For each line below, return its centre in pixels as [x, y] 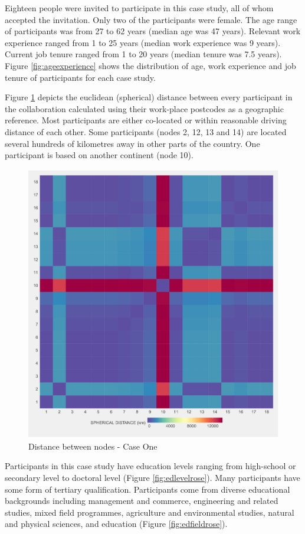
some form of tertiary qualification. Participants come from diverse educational [147, 489]
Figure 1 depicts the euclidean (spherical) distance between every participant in [149, 97]
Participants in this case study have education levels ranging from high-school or [150, 466]
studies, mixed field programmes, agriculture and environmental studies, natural [150, 512]
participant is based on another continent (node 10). [99, 155]
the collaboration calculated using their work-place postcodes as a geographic [144, 108]
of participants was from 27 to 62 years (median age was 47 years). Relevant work [153, 31]
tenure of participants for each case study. [80, 77]
